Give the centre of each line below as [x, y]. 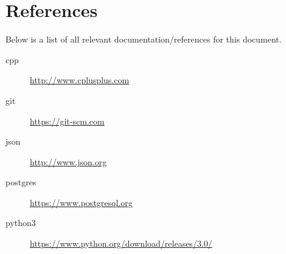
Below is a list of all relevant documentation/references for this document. [144, 39]
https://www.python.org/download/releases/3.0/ [121, 243]
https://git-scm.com [67, 121]
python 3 [21, 223]
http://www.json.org [68, 161]
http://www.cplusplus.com [80, 80]
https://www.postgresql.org [81, 202]
